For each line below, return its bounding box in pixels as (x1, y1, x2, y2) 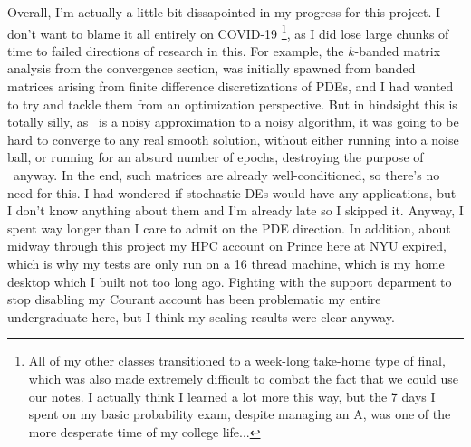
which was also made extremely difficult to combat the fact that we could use (28, 368, 459, 387)
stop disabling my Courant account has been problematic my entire (7, 290, 381, 309)
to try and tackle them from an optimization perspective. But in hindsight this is (7, 94, 457, 113)
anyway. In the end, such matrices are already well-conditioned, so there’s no (13, 166, 440, 184)
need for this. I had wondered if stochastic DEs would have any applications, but (7, 183, 457, 202)
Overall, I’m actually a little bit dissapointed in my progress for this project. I (7, 3, 441, 21)
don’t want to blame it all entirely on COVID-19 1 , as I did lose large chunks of (7, 21, 449, 43)
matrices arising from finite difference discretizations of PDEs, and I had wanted (7, 77, 454, 96)
